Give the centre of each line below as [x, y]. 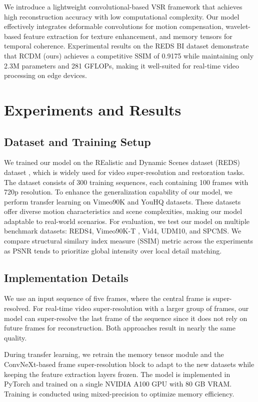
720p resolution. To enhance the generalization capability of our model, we [118, 192]
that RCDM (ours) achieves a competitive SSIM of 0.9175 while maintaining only [129, 55]
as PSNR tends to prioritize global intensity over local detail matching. [113, 250]
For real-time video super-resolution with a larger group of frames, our [141, 308]
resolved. [17, 308]
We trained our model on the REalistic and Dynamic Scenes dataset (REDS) [122, 162]
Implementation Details [66, 277]
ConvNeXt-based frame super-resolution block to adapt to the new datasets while [129, 364]
